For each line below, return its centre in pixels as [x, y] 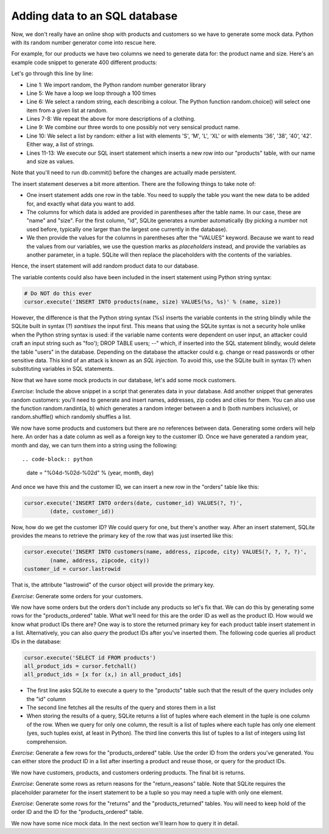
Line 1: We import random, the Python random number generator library [116, 85]
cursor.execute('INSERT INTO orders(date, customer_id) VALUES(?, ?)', [133, 503]
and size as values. [51, 162]
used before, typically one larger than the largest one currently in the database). [127, 229]
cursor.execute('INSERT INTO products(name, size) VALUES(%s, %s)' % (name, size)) [153, 302]
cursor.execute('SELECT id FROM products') [90, 658]
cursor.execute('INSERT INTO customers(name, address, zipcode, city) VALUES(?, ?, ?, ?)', [165, 552]
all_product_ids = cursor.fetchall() [80, 666]
